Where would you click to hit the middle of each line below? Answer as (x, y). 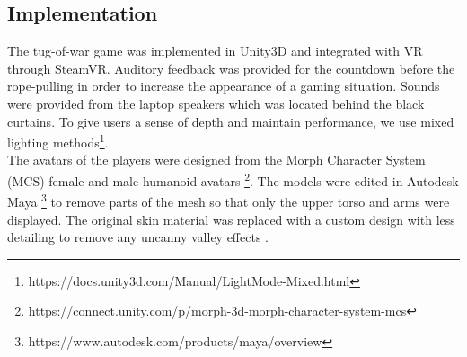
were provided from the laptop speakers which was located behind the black (216, 103)
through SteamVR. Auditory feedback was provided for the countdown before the (231, 68)
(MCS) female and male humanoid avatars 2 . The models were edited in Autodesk (233, 179)
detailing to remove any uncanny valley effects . (138, 237)
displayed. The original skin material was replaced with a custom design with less (231, 219)
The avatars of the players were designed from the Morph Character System (216, 160)
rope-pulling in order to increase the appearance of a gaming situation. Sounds (224, 86)
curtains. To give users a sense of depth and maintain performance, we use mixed (231, 121)
